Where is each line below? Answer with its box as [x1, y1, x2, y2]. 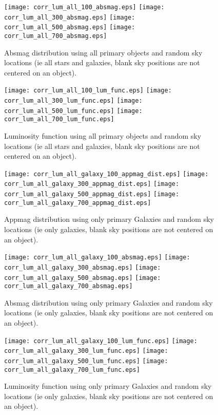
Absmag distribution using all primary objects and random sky [4, 47, 203, 58]
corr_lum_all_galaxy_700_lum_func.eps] [4, 366, 140, 373]
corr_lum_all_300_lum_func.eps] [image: [4, 97, 143, 105]
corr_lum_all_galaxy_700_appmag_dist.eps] [4, 199, 151, 206]
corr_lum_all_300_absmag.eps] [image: [4, 13, 135, 21]
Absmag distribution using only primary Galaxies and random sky [4, 297, 213, 308]
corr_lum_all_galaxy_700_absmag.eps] [4, 282, 133, 290]
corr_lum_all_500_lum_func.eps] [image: [4, 107, 143, 115]
